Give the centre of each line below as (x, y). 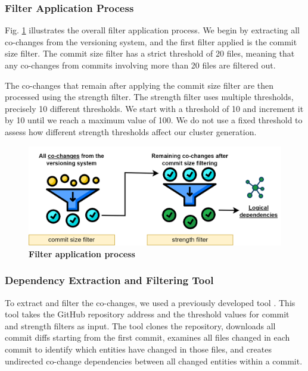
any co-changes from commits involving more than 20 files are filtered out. (140, 65)
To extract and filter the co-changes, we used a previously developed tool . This (150, 302)
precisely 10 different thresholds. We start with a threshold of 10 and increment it (154, 108)
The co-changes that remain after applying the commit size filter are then (139, 85)
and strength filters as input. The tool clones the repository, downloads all (140, 325)
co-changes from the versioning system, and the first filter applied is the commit (151, 41)
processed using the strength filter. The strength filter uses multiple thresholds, (149, 97)
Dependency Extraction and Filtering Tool (109, 280)
